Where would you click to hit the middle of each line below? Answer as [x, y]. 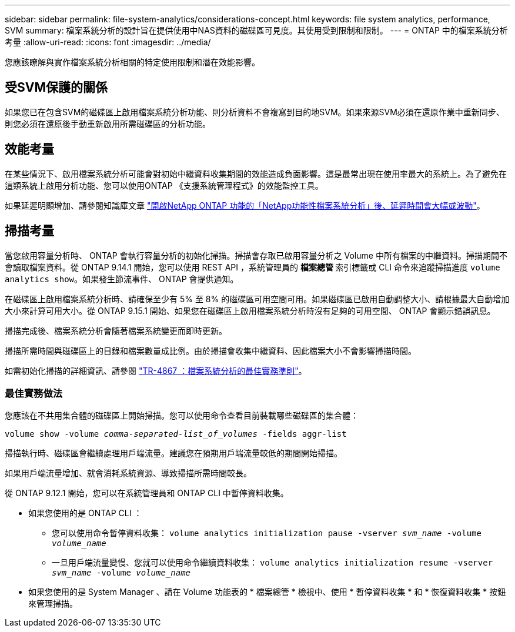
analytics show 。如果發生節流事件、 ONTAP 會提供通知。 [122, 279]
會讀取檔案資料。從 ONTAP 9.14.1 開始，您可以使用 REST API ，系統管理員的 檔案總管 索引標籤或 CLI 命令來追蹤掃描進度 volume [253, 267]
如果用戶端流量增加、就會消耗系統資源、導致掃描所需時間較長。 [128, 473]
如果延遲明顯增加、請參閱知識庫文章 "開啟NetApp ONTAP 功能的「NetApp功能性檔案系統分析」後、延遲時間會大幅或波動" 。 [245, 205]
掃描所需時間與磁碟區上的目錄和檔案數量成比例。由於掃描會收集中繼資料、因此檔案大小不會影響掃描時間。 [210, 350]
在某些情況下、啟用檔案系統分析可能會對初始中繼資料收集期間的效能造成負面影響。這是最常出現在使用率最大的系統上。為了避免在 [256, 173]
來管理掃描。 [53, 604]
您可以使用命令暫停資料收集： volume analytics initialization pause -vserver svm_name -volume [267, 533]
